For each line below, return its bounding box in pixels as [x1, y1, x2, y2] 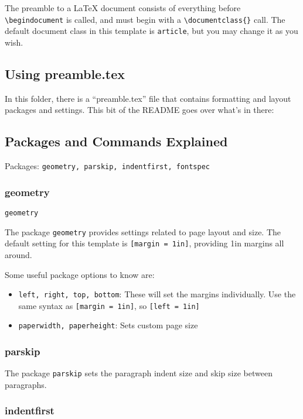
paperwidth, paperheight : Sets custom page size [18, 319, 198, 331]
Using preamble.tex [5, 64, 125, 83]
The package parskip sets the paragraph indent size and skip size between [5, 367, 273, 379]
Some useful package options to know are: [5, 268, 155, 280]
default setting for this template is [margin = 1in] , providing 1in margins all [5, 237, 284, 249]
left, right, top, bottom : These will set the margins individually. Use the [18, 288, 296, 300]
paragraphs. [5, 378, 47, 390]
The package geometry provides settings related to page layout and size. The [5, 225, 281, 238]
